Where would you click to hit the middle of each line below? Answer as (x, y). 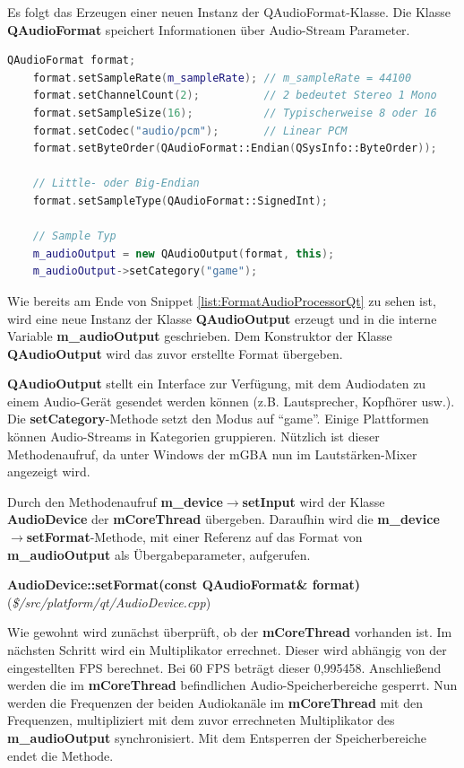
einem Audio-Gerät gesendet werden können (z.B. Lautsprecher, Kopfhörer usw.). (231, 401)
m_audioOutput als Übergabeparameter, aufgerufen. (159, 554)
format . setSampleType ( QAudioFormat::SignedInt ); (180, 201)
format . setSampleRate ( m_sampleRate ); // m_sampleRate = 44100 (222, 78)
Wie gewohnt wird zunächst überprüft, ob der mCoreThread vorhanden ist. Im (230, 632)
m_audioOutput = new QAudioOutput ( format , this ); (184, 253)
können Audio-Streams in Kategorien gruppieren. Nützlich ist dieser (193, 436)
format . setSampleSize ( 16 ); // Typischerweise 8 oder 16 (235, 113)
